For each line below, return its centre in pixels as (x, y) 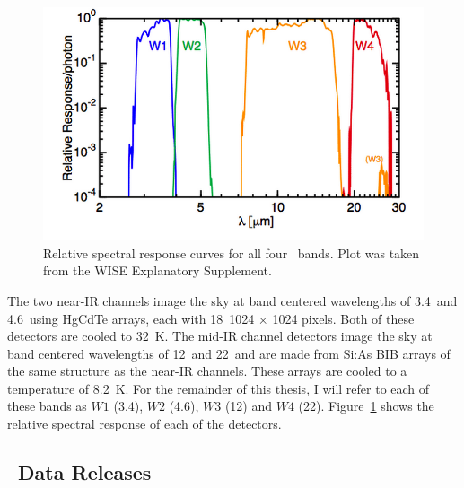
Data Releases (85, 472)
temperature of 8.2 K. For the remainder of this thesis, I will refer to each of (219, 388)
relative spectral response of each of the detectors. (144, 424)
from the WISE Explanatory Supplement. (158, 270)
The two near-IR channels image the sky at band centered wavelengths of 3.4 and (232, 300)
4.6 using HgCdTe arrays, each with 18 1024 (131, 318)
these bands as (47, 406)
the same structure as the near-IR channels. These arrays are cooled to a (207, 371)
